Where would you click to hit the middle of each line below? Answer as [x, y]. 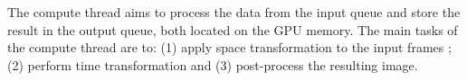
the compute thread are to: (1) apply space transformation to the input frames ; [229, 47]
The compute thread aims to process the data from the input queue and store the [234, 12]
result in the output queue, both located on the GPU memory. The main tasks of [233, 29]
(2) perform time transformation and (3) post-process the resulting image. [213, 64]
